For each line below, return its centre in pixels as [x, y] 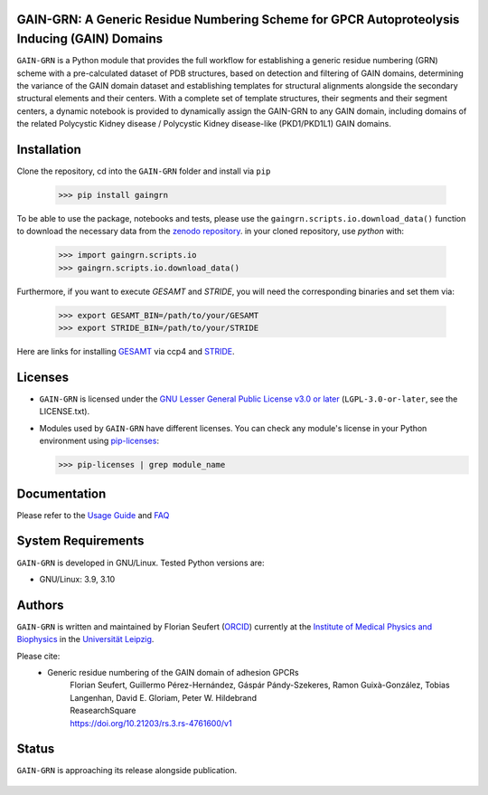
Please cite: [38, 656]
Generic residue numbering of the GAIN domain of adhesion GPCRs [173, 672]
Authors [40, 605]
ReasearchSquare [103, 711]
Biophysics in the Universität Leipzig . [85, 639]
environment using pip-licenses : [99, 441]
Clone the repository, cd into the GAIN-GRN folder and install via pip [144, 171]
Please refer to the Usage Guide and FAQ [93, 515]
